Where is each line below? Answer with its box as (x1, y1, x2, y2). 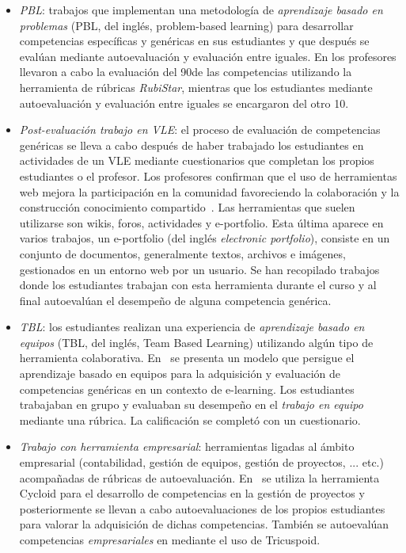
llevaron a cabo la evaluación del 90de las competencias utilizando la (19, 63, 352, 80)
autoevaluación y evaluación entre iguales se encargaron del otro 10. (19, 94, 349, 111)
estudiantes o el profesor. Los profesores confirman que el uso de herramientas (19, 167, 397, 184)
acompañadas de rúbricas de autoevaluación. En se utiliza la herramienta (19, 469, 380, 486)
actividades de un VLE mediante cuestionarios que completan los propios (19, 152, 374, 169)
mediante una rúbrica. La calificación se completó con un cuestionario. (19, 411, 361, 428)
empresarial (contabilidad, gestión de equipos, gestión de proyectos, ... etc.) (19, 454, 384, 471)
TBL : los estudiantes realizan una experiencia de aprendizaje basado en (19, 318, 365, 335)
